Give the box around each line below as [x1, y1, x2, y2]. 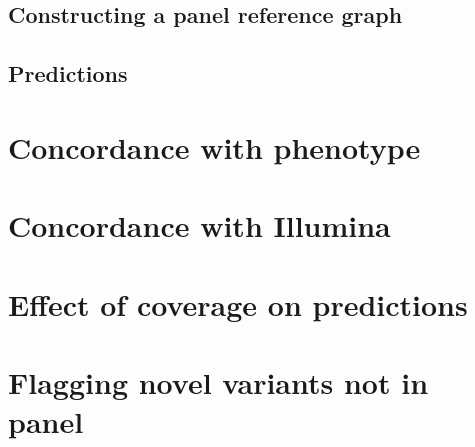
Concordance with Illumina [8, 205, 391, 246]
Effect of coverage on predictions [8, 283, 468, 324]
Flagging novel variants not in [8, 361, 429, 402]
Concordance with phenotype [8, 126, 421, 167]
